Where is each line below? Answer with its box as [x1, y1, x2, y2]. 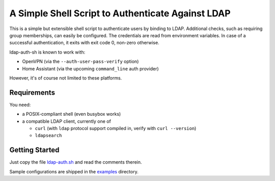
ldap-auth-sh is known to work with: [9, 49, 86, 55]
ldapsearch [35, 133, 62, 139]
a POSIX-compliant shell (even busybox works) [22, 111, 121, 117]
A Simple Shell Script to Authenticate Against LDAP [9, 8, 231, 19]
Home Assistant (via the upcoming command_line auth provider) [22, 65, 159, 71]
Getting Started [9, 146, 60, 154]
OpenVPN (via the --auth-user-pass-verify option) [22, 59, 139, 65]
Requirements [9, 88, 56, 97]
